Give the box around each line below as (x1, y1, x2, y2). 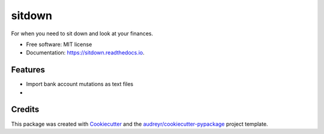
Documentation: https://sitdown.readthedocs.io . (26, 49, 145, 56)
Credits (11, 105, 40, 115)
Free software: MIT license (26, 41, 92, 48)
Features (11, 65, 45, 75)
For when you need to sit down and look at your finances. (11, 30, 154, 37)
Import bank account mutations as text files (26, 81, 134, 88)
